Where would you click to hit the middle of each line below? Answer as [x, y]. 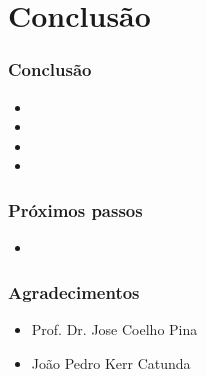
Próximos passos [75, 209]
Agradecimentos [74, 291]
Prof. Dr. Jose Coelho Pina [114, 329]
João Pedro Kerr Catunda [111, 362]
